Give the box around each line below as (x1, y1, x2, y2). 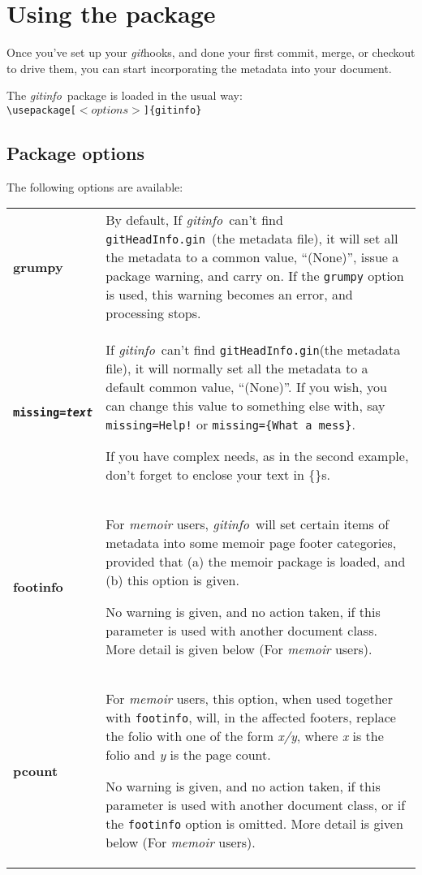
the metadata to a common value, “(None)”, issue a (105, 248, 399, 267)
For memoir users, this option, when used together (105, 689, 393, 709)
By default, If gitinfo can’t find (105, 210, 283, 230)
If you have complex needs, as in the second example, (105, 446, 409, 466)
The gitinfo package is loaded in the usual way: (6, 87, 243, 104)
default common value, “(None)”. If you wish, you (105, 377, 387, 397)
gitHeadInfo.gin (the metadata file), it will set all (105, 229, 398, 248)
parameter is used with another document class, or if (105, 795, 406, 815)
